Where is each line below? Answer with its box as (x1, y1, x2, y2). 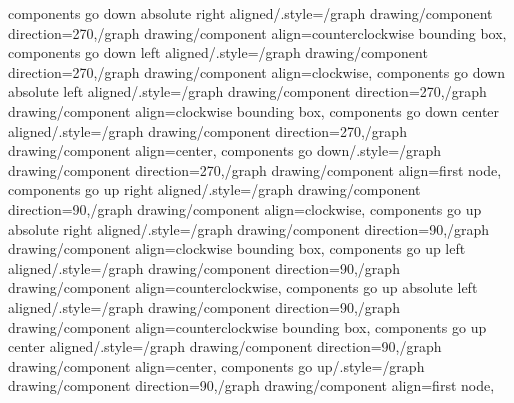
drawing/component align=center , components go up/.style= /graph (8, 355, 425, 376)
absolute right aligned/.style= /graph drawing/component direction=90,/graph (8, 218, 490, 239)
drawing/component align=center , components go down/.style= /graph (8, 140, 442, 161)
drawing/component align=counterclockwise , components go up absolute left (8, 277, 478, 298)
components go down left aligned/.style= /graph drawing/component (8, 42, 428, 63)
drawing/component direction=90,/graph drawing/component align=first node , (8, 375, 495, 396)
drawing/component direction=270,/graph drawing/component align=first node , (8, 159, 502, 180)
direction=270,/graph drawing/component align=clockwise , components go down (8, 61, 505, 82)
